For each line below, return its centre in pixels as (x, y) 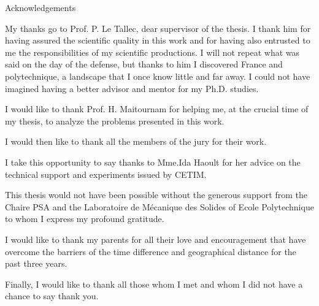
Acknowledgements (40, 7)
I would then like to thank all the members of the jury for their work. (136, 141)
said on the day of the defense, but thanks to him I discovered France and (144, 64)
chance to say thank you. (52, 296)
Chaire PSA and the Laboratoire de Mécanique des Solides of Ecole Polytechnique (159, 206)
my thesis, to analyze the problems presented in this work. (115, 120)
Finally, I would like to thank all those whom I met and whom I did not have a (154, 284)
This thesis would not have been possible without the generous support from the (156, 195)
